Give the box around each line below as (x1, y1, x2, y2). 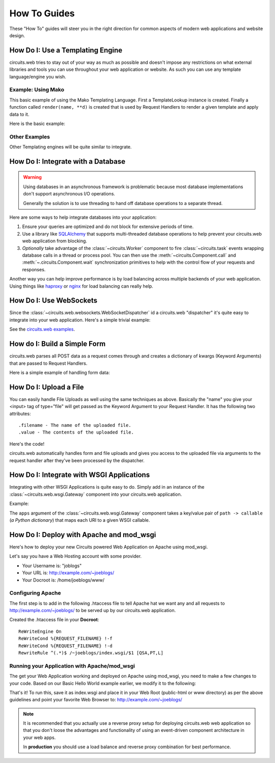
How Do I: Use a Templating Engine (9, 46, 123, 55)
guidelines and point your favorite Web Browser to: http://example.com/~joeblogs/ (9, 697, 183, 703)
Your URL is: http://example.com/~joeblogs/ (22, 570, 115, 576)
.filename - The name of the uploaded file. (18, 422, 132, 428)
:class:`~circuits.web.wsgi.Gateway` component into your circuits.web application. (9, 491, 182, 497)
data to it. (9, 111, 30, 117)
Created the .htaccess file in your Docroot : (9, 617, 99, 623)
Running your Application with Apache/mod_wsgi (9, 662, 135, 669)
